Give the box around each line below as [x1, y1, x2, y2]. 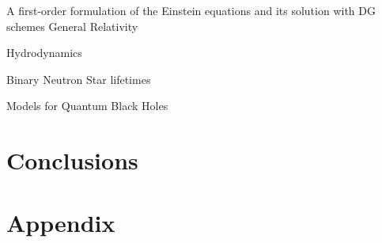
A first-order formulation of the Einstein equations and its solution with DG [6, 2, 376, 18]
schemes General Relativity [6, 17, 138, 34]
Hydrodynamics [6, 44, 82, 61]
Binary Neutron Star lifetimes [6, 70, 151, 87]
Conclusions [6, 144, 138, 177]
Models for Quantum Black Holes [6, 97, 168, 114]
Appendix [6, 206, 115, 238]
